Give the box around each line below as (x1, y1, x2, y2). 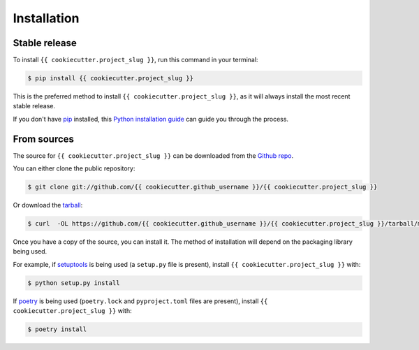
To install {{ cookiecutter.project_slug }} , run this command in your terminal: (13, 56, 258, 64)
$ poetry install (27, 326, 87, 333)
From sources (13, 133, 75, 145)
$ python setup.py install (27, 279, 120, 286)
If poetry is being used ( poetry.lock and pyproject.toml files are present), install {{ (13, 297, 268, 305)
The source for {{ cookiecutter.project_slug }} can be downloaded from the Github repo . (13, 151, 294, 160)
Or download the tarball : (13, 201, 83, 210)
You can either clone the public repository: (13, 164, 135, 173)
